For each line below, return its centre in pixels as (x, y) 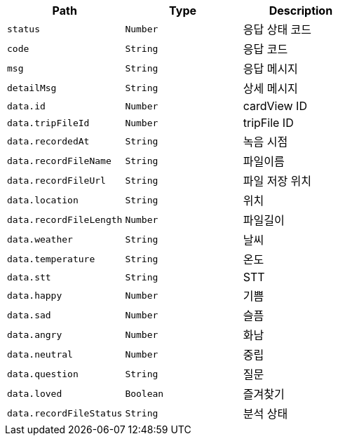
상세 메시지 (270, 88)
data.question (43, 374)
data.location (43, 200)
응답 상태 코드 (277, 29)
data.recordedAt (48, 141)
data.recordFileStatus (65, 413)
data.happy (35, 295)
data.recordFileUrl (56, 180)
